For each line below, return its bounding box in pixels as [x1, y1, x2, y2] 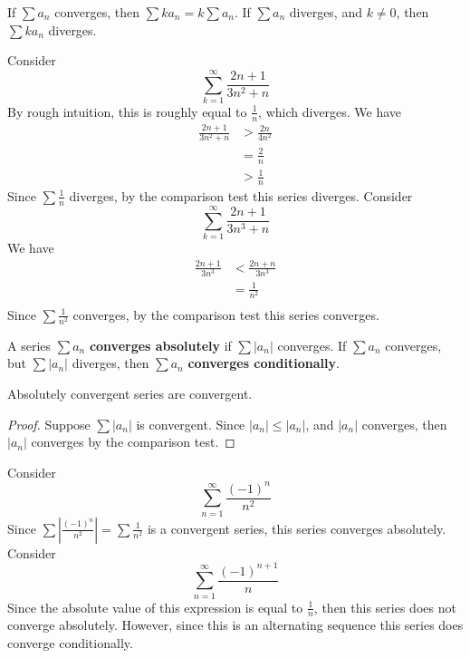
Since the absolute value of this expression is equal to [7, 597, 303, 616]
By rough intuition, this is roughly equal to [7, 102, 247, 121]
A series [7, 335, 52, 354]
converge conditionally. [7, 634, 133, 653]
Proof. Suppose [7, 414, 91, 433]
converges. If [277, 335, 347, 354]
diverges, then [72, 353, 149, 373]
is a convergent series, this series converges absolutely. [147, 518, 446, 537]
